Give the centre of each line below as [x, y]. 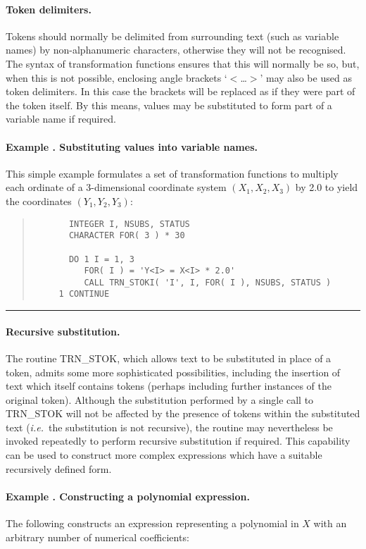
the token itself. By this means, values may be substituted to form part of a [169, 105]
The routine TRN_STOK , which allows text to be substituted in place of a [169, 358]
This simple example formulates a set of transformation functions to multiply [172, 173]
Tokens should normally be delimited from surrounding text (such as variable [172, 36]
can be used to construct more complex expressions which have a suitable [164, 455]
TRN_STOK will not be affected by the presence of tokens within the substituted [183, 413]
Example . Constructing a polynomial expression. [128, 496]
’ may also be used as [306, 77]
